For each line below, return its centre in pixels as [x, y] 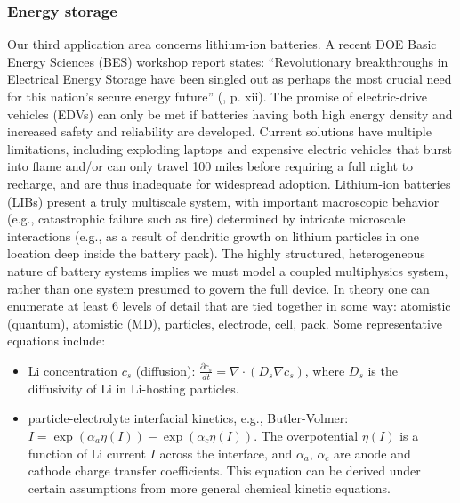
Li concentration [73, 370]
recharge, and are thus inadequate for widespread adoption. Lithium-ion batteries [229, 183]
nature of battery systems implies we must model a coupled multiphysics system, [228, 270]
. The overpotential [306, 435]
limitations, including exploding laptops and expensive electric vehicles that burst [230, 148]
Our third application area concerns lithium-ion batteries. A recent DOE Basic [222, 44]
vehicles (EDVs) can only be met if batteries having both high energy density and [230, 114]
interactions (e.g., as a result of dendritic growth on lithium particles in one [213, 235]
